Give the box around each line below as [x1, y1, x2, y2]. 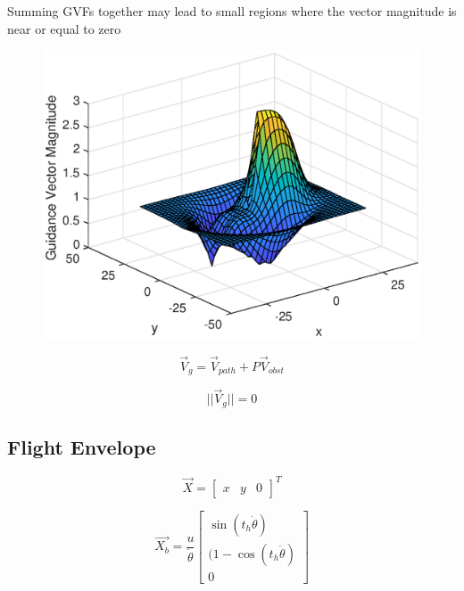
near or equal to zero [7, 19, 121, 37]
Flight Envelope [7, 433, 156, 461]
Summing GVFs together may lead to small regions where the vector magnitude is [7, 2, 457, 20]
